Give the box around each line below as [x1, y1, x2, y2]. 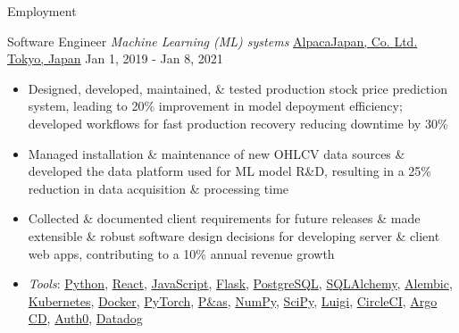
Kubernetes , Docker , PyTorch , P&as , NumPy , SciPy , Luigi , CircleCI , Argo [28, 291, 438, 310]
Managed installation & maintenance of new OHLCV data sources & [28, 144, 405, 162]
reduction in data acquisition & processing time [28, 179, 289, 197]
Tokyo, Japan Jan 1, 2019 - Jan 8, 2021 [7, 49, 223, 68]
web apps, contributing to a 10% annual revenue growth [28, 244, 335, 262]
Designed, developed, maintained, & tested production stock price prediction [28, 79, 447, 97]
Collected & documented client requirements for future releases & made [28, 209, 421, 228]
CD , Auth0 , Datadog [28, 309, 143, 328]
